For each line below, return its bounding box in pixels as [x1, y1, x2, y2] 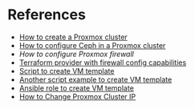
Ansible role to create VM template [18, 83, 134, 93]
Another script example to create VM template [18, 75, 173, 84]
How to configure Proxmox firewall [18, 49, 134, 59]
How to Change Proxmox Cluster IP [18, 91, 136, 101]
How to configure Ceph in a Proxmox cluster [18, 40, 166, 50]
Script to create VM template [18, 66, 115, 75]
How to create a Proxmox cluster [18, 32, 128, 42]
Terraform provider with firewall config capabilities [18, 58, 187, 67]
